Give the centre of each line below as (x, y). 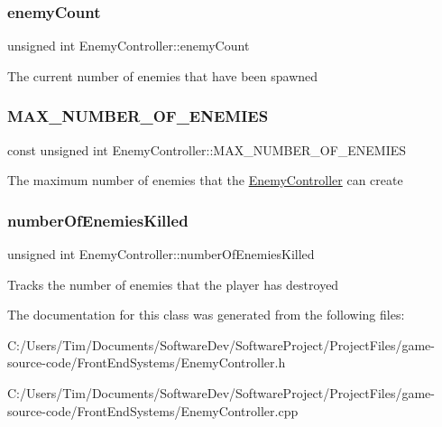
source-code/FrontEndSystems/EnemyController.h (147, 362)
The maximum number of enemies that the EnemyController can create (205, 180)
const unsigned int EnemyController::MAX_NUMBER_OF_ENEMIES (207, 149)
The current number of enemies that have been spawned (163, 75)
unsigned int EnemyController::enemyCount (129, 46)
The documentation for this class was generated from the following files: (206, 315)
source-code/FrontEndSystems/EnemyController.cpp (153, 410)
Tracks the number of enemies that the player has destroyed (173, 284)
